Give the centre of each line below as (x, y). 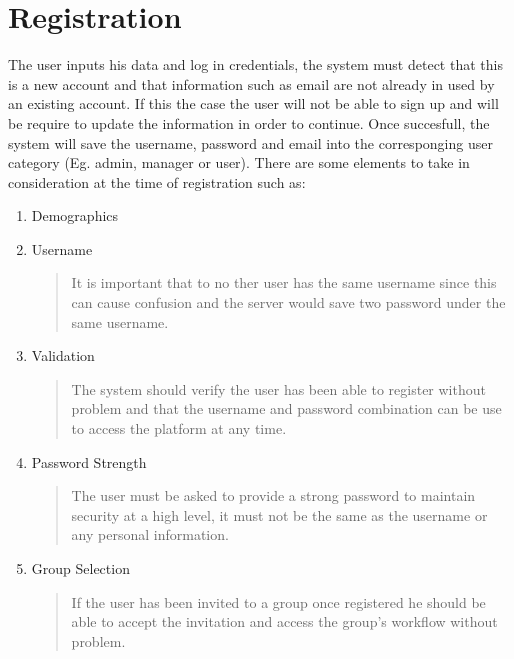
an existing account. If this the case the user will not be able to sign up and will (253, 103)
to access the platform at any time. (179, 428)
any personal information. (150, 534)
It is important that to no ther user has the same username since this (284, 282)
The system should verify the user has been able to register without (278, 388)
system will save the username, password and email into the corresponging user (250, 142)
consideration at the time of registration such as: (157, 181)
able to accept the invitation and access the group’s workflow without (284, 621)
